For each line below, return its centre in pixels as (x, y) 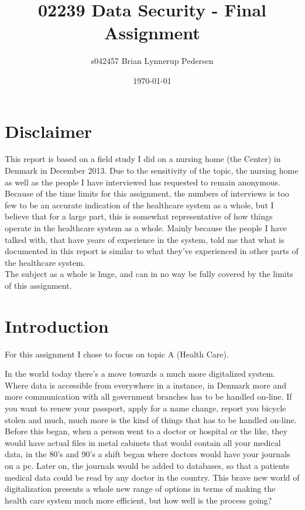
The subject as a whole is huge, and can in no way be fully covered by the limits (149, 274)
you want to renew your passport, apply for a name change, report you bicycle (145, 408)
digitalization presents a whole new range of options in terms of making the (140, 489)
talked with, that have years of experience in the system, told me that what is (145, 239)
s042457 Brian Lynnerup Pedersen (152, 61)
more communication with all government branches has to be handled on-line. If (148, 396)
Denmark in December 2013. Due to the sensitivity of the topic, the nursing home (152, 170)
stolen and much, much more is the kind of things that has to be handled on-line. (151, 419)
